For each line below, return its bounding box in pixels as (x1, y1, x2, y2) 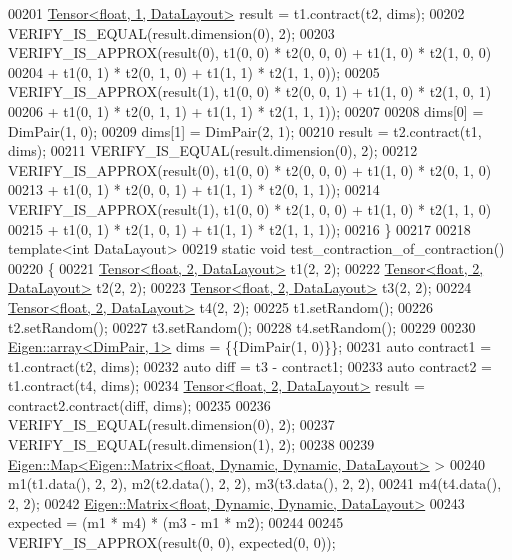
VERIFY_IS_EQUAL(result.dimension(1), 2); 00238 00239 (8, 434, 375, 455)
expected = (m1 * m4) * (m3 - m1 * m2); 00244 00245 (8, 512, 344, 533)
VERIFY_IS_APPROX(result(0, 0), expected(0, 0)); (8, 532, 336, 553)
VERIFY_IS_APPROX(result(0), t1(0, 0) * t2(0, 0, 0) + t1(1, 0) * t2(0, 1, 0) (8, 159, 492, 180)
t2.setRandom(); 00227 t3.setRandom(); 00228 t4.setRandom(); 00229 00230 (8, 316, 476, 337)
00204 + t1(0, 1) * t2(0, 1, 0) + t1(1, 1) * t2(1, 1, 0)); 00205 (8, 61, 380, 82)
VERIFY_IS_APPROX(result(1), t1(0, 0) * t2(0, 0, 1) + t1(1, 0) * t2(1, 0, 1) (8, 81, 492, 102)
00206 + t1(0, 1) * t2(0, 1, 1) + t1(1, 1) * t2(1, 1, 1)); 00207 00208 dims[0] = (8, 100, 484, 121)
